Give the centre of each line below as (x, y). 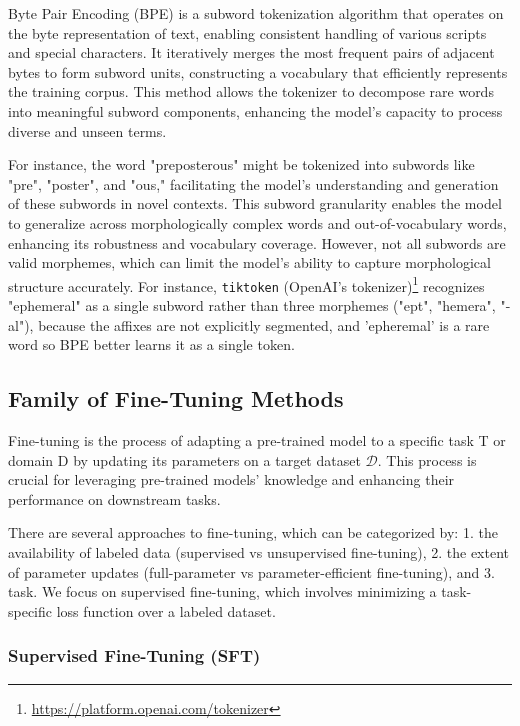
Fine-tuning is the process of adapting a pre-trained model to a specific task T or (257, 440)
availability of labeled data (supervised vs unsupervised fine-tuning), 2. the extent (259, 551)
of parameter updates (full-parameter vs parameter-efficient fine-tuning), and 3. (251, 571)
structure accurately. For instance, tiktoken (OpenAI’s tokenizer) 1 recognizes (246, 284)
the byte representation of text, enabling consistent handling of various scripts (247, 32)
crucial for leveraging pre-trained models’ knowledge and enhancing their (231, 479)
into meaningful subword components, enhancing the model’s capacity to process (255, 110)
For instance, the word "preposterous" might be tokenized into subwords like (241, 164)
